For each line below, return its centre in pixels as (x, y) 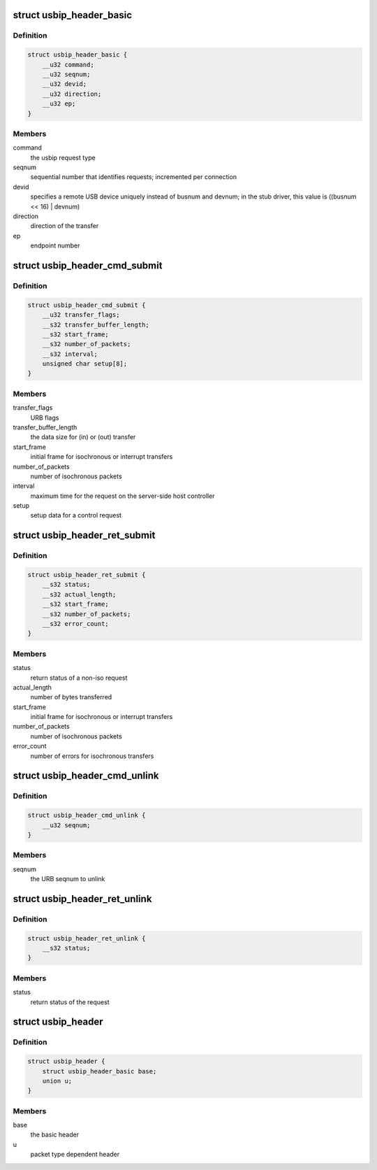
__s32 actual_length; (79, 594)
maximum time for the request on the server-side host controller (123, 496)
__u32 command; (68, 64)
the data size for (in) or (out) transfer (83, 437)
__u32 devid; (65, 84)
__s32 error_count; (76, 623)
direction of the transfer (65, 226)
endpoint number (55, 245)
